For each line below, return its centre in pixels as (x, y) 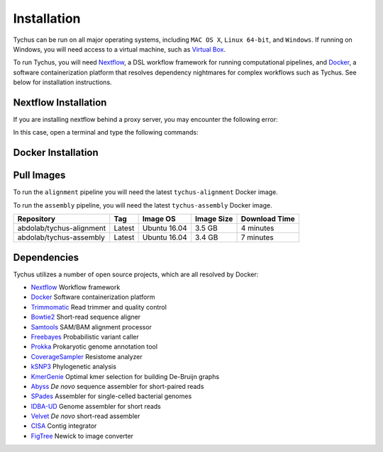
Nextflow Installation (60, 102)
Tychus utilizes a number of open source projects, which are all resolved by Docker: (136, 274)
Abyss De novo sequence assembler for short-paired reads (117, 386)
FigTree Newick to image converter (82, 436)
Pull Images (39, 175)
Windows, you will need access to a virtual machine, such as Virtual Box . (120, 49)
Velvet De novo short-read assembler (85, 416)
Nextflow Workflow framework (76, 288)
